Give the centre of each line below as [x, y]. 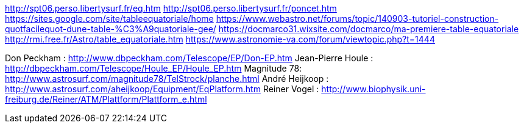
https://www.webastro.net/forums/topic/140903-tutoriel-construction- [357, 19]
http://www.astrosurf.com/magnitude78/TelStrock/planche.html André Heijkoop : [167, 79]
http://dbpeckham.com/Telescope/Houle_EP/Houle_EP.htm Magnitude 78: [154, 68]
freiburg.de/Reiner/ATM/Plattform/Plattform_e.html [106, 99]
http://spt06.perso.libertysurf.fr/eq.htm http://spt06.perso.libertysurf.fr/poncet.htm [171, 8]
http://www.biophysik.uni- [374, 89]
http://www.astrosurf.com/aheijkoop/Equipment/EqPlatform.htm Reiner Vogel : [162, 89]
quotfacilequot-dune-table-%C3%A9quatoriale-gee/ [111, 29]
